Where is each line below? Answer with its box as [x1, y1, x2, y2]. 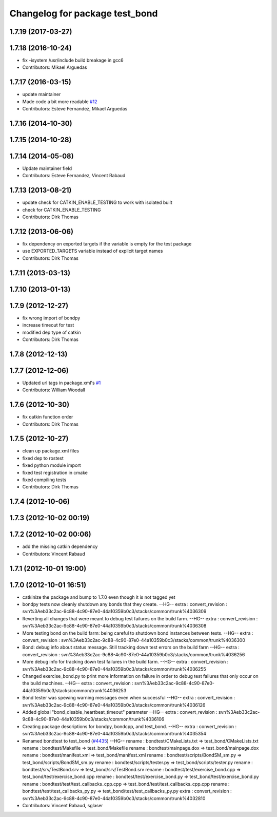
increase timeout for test [22, 322, 74, 328]
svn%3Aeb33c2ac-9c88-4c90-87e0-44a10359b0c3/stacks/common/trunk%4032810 [22, 795, 206, 801]
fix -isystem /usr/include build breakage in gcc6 [22, 57, 124, 64]
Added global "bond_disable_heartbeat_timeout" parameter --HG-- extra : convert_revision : [22, 709, 217, 715]
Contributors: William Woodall [22, 387, 86, 393]
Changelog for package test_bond [9, 8, 158, 19]
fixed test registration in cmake [22, 469, 88, 476]
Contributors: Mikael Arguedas [22, 64, 87, 70]
